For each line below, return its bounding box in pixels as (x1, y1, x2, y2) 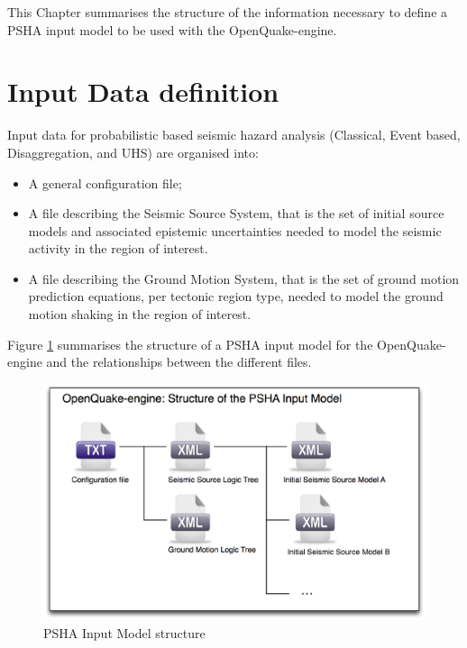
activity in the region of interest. (28, 239, 208, 258)
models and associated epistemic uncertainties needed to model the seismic (28, 221, 442, 240)
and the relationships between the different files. (46, 352, 312, 371)
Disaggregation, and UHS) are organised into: (7, 142, 259, 161)
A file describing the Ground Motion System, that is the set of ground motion (28, 269, 460, 287)
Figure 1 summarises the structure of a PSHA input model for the (7, 334, 373, 353)
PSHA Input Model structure (43, 623, 206, 642)
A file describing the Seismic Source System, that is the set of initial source (28, 204, 444, 223)
